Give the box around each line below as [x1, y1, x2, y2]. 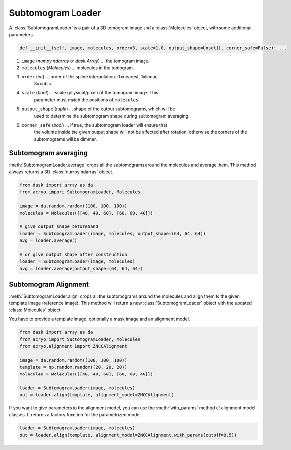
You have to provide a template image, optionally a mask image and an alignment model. [9, 316, 190, 322]
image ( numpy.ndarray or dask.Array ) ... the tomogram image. [21, 58, 150, 64]
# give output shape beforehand [19, 224, 99, 229]
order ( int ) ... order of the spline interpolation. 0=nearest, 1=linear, [21, 74, 158, 79]
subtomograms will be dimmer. [34, 136, 97, 142]
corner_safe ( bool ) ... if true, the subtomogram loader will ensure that [21, 122, 167, 128]
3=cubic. [34, 81, 53, 87]
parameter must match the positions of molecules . [34, 97, 140, 103]
